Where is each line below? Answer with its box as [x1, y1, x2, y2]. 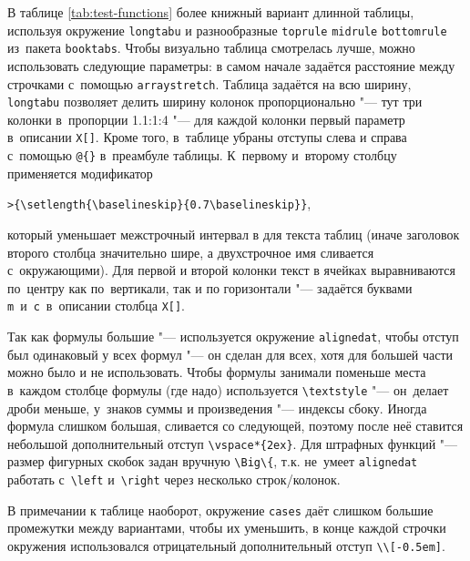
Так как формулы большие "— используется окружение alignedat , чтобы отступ [7, 327, 459, 345]
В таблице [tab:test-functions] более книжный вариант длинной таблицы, [7, 3, 414, 21]
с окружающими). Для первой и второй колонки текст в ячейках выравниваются [7, 260, 455, 280]
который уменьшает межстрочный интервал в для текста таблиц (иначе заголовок [7, 224, 460, 243]
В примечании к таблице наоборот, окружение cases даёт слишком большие [7, 500, 434, 519]
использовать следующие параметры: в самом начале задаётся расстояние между [7, 56, 455, 75]
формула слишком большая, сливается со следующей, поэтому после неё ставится [7, 416, 464, 435]
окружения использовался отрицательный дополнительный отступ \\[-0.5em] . [7, 535, 445, 555]
